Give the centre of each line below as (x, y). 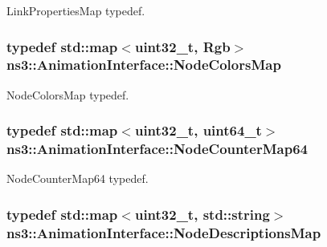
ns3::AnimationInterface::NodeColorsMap (144, 65)
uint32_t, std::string (202, 214)
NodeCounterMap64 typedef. (78, 178)
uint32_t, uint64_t (198, 130)
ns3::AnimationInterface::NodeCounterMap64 (157, 149)
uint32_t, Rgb (182, 46)
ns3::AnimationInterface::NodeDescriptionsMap (164, 232)
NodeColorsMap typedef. (68, 94)
